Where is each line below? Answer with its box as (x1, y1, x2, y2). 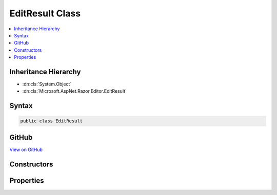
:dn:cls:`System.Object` (22, 81, 72, 87)
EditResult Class (9, 8, 81, 19)
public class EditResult (20, 118, 83, 124)
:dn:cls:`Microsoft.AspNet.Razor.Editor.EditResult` (22, 88, 127, 94)
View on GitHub (9, 146, 43, 153)
